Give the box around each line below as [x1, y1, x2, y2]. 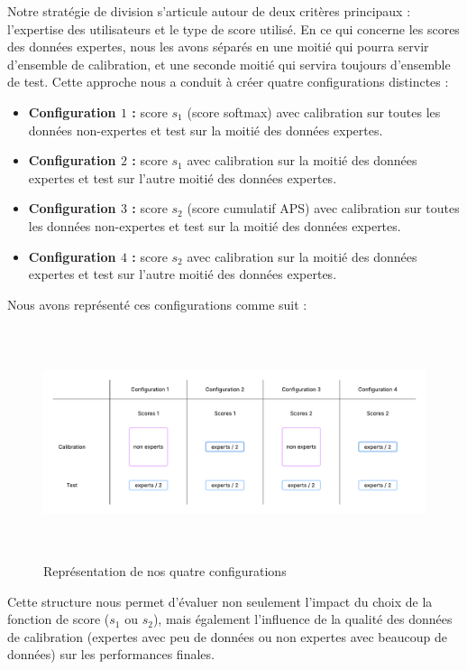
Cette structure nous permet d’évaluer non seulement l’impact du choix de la [7, 591, 433, 610]
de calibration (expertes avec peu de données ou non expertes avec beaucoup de [7, 627, 447, 646]
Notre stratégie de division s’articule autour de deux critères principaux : [7, 2, 411, 20]
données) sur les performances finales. [7, 645, 215, 664]
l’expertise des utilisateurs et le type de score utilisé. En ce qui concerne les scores [7, 19, 460, 38]
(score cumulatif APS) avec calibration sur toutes [187, 199, 460, 218]
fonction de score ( [7, 610, 110, 628]
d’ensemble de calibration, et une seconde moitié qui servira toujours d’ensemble [7, 54, 451, 73]
